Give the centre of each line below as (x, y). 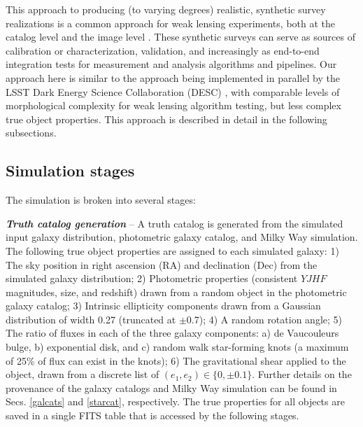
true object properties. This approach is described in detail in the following (166, 119)
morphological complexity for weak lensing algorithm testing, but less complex (173, 105)
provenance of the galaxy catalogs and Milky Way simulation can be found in (171, 387)
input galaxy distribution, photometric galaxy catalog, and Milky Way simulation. (182, 237)
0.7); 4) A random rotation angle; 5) (264, 319)
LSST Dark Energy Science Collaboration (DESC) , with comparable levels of (173, 91)
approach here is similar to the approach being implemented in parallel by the (173, 77)
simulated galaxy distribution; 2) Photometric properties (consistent (152, 278)
